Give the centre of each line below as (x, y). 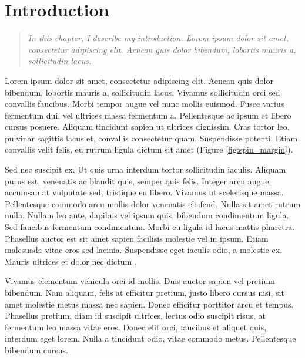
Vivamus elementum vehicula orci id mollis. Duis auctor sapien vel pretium (140, 281)
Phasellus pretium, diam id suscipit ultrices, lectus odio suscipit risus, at (135, 315)
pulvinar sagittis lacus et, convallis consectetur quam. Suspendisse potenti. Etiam (151, 138)
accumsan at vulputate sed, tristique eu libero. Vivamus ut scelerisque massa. (144, 192)
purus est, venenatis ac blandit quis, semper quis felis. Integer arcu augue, (138, 180)
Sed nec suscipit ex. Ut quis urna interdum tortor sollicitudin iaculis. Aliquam (145, 169)
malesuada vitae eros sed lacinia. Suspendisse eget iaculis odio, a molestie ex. (143, 250)
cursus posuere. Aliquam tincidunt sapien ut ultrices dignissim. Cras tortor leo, (147, 126)
